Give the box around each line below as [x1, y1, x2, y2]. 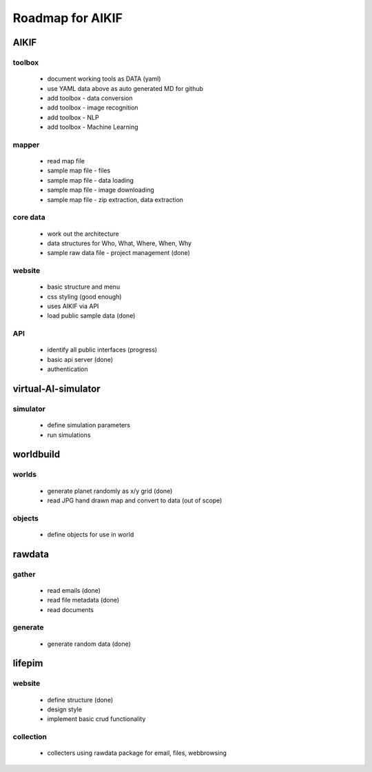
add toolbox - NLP [47, 113, 99, 121]
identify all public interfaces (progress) [47, 345, 158, 354]
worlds [12, 469, 37, 479]
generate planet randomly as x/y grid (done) [47, 487, 173, 495]
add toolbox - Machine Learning [47, 123, 138, 131]
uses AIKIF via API [47, 302, 99, 310]
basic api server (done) [47, 355, 114, 363]
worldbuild [12, 449, 61, 460]
